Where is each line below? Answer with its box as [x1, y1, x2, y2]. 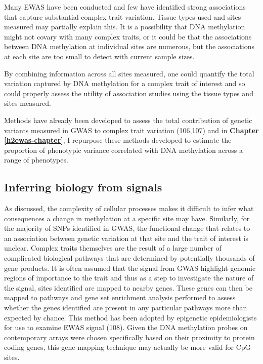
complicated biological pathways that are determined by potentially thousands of [4, 253, 255, 263]
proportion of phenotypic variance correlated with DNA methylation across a [4, 144, 243, 155]
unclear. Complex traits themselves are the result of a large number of [4, 242, 222, 253]
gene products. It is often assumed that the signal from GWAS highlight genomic [4, 262, 256, 273]
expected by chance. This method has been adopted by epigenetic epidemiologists [4, 312, 257, 322]
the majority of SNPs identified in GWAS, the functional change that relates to [4, 223, 250, 233]
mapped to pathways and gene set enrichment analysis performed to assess [4, 292, 236, 303]
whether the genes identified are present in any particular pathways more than [4, 302, 247, 313]
